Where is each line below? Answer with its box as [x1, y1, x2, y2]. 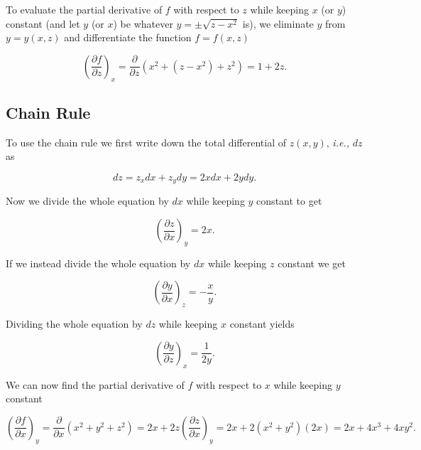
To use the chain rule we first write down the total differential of [6, 134, 287, 149]
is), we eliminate [242, 16, 314, 31]
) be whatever [113, 16, 173, 31]
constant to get [256, 193, 322, 208]
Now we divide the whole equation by [6, 193, 169, 208]
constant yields [229, 316, 295, 331]
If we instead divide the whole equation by [6, 255, 191, 270]
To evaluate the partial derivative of [6, 2, 163, 16]
